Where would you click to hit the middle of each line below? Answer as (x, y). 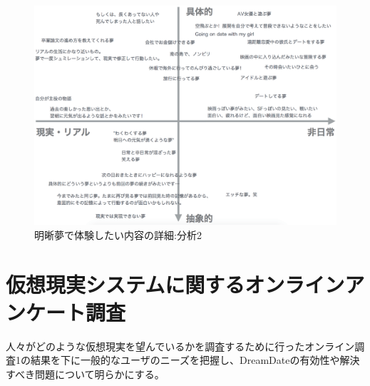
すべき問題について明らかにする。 (85, 374)
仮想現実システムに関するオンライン (175, 284)
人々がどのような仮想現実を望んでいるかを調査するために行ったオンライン (180, 346)
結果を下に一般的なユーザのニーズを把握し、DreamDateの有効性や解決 (195, 360)
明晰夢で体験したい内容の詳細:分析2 (118, 234)
